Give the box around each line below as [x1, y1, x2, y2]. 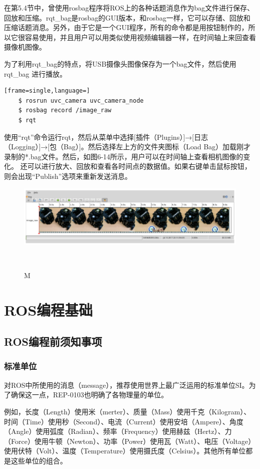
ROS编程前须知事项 [4, 334, 102, 349]
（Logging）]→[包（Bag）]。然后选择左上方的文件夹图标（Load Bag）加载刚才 [4, 141, 251, 152]
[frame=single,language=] [4, 87, 90, 95]
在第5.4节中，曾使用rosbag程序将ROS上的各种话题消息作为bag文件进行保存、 [4, 3, 254, 13]
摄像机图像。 [4, 42, 46, 52]
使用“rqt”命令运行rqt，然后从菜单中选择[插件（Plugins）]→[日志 [4, 131, 208, 142]
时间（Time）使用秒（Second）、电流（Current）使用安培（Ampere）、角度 [4, 416, 243, 426]
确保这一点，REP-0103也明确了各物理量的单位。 [10, 389, 168, 400]
